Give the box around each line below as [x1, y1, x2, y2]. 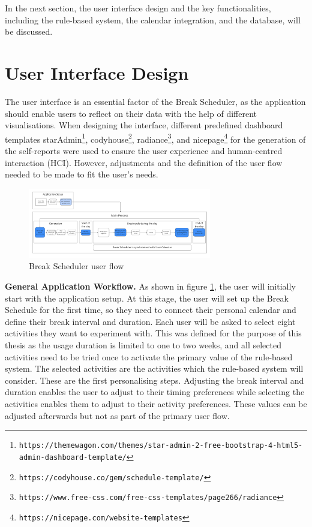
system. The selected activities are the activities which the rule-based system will [5, 362, 304, 375]
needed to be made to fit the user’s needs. [5, 168, 158, 180]
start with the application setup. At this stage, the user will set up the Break [5, 291, 289, 304]
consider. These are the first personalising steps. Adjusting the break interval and [5, 374, 304, 386]
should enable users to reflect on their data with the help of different [5, 107, 257, 119]
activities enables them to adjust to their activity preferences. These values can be [5, 397, 307, 409]
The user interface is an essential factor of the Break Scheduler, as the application [5, 95, 306, 107]
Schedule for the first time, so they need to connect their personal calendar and [5, 303, 296, 316]
